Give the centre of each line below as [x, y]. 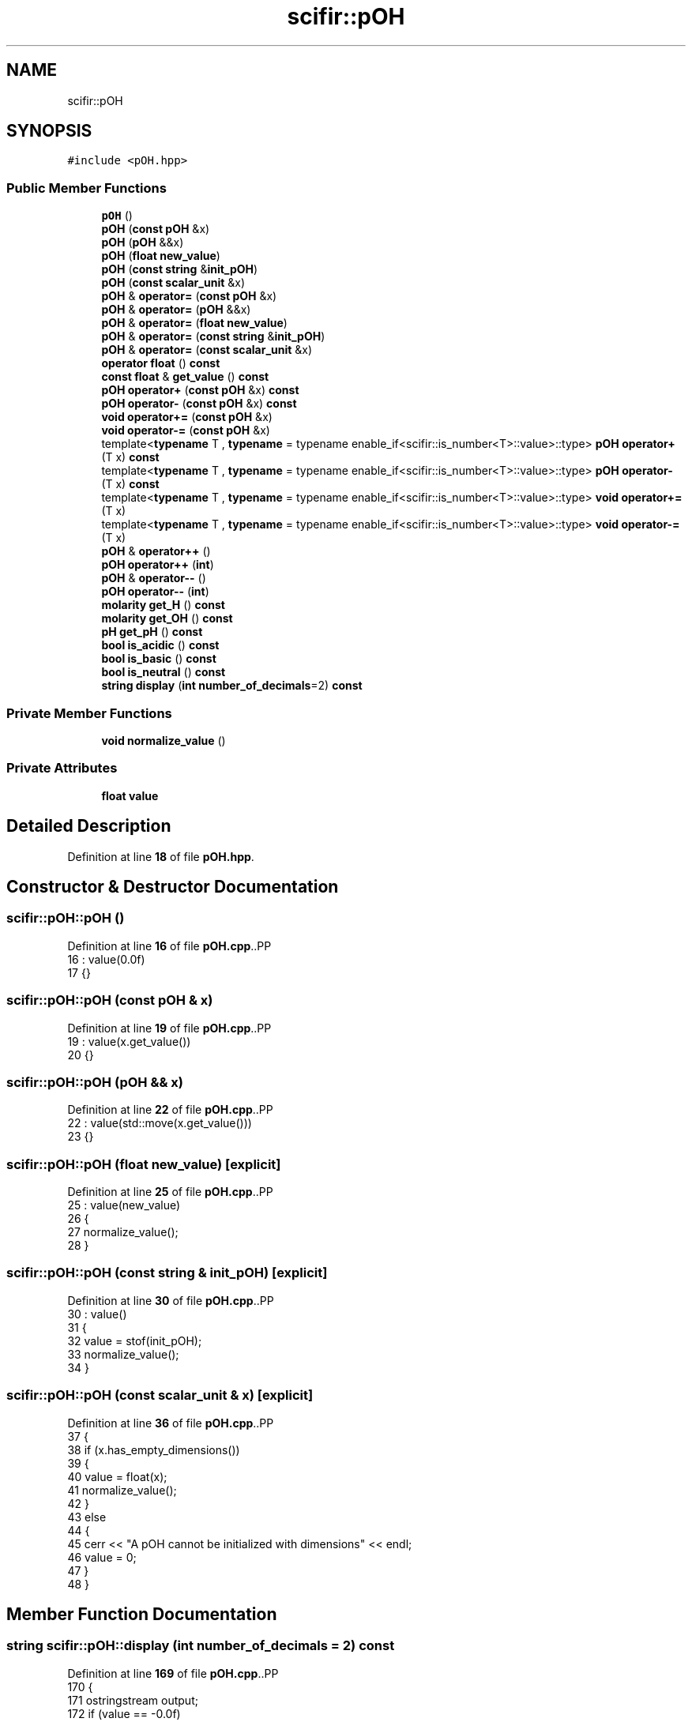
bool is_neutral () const [164, 672]
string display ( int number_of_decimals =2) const [232, 686]
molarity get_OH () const [167, 618]
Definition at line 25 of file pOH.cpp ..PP [170, 1192]
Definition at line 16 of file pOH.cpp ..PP [169, 946]
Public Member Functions [86, 188]
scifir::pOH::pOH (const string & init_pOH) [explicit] [167, 1273]
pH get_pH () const [152, 632]
